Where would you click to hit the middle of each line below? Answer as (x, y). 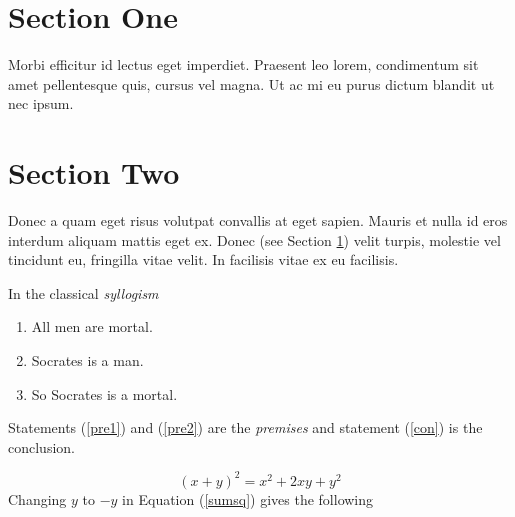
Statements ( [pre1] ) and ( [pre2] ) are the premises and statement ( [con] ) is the (245, 427)
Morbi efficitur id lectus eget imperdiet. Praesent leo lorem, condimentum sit (243, 64)
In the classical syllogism (83, 292)
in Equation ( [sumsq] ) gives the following (248, 498)
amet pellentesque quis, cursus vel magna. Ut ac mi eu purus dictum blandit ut (251, 83)
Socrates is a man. (87, 360)
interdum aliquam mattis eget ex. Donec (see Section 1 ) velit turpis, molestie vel (254, 239)
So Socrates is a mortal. (104, 393)
